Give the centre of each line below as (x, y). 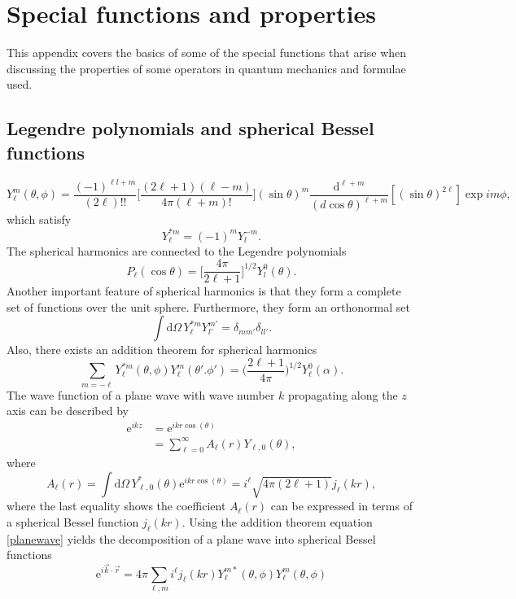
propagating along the (343, 394)
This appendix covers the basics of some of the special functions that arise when (207, 52)
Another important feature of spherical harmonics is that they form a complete (204, 291)
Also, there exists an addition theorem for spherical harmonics (162, 350)
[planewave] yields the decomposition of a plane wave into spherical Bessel (191, 538)
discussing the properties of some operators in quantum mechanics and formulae (206, 68)
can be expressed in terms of (341, 506)
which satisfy (39, 219)
